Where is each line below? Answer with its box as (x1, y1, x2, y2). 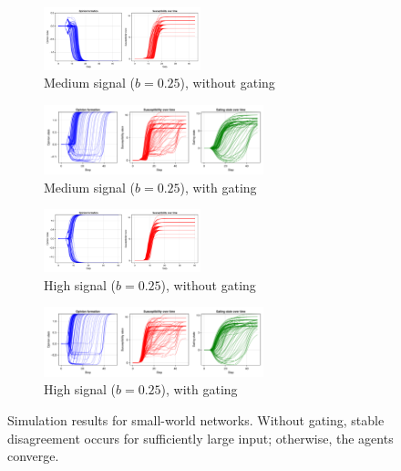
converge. (7, 446, 59, 466)
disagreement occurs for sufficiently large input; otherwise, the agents (7, 428, 394, 447)
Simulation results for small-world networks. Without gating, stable (7, 410, 385, 429)
